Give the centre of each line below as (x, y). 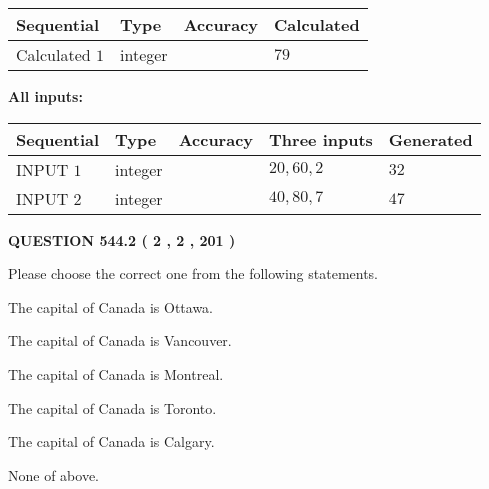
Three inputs (321, 139)
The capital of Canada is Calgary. (111, 441)
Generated (430, 139)
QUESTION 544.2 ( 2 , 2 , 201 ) (122, 239)
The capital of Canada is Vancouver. (120, 340)
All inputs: (45, 96)
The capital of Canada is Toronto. (112, 407)
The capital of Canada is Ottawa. (111, 306)
